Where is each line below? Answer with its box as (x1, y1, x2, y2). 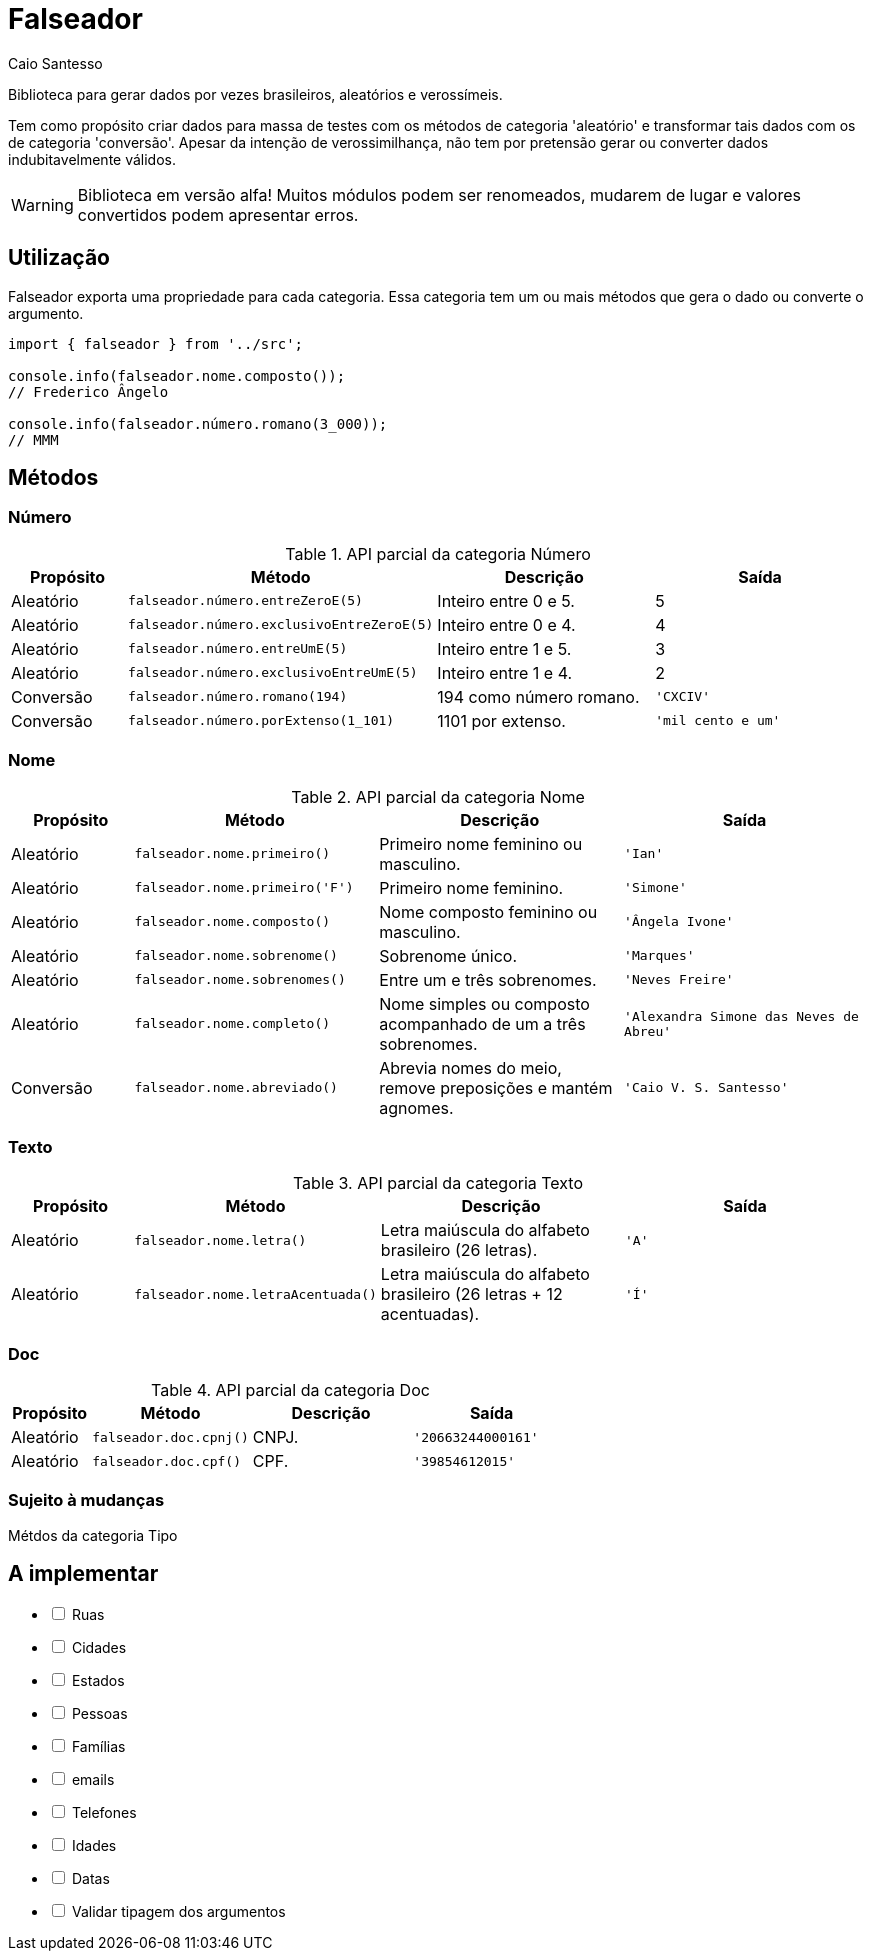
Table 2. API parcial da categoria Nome (291, 786, 585, 807)
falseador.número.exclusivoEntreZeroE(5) (128, 617, 434, 633)
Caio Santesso (8, 54, 103, 72)
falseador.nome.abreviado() (134, 1080, 338, 1096)
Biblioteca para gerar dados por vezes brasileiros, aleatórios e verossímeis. (8, 85, 503, 103)
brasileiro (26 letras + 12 (380, 1284, 563, 1305)
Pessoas (71, 1704, 128, 1722)
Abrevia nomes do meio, (379, 1057, 562, 1078)
